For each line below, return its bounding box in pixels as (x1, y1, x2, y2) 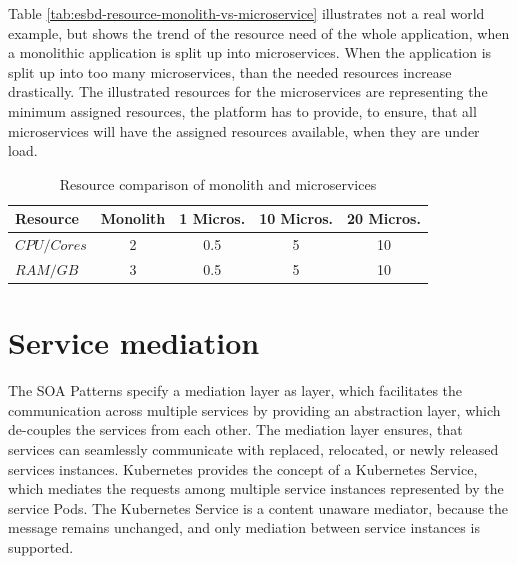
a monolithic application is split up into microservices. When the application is (8, 42, 492, 63)
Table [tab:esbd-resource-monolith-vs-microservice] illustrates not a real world (8, 3, 485, 23)
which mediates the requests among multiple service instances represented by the (8, 478, 504, 499)
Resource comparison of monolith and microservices (59, 173, 377, 194)
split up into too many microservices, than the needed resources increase (8, 61, 452, 82)
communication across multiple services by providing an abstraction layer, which (8, 399, 501, 420)
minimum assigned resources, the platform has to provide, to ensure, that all (8, 100, 477, 121)
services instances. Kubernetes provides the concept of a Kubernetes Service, (8, 458, 478, 479)
